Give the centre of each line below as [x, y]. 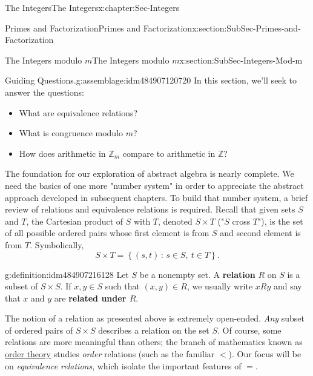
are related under [90, 298]
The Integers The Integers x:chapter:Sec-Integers [92, 7]
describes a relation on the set [154, 330]
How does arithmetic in [62, 153]
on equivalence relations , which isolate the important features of [123, 365]
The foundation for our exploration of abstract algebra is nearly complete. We [150, 173]
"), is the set [281, 221]
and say [288, 286]
